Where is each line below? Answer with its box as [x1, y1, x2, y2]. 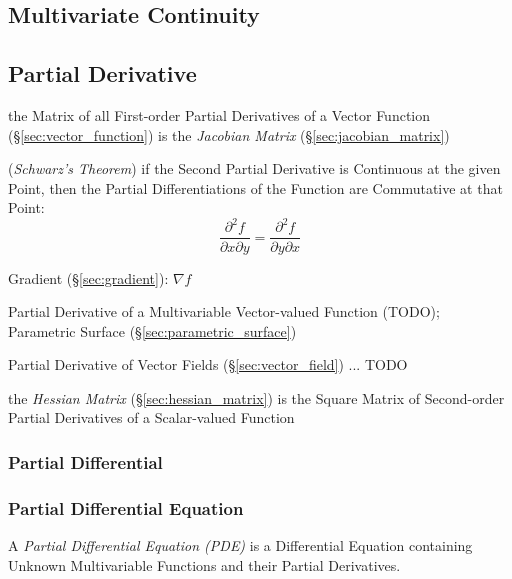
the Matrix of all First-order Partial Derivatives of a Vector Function [8, 104, 431, 125]
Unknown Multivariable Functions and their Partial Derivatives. [8, 554, 401, 575]
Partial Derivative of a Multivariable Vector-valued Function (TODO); [8, 301, 440, 322]
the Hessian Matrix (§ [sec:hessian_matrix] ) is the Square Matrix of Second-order [8, 387, 505, 408]
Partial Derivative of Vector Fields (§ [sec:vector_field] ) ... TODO [8, 354, 408, 375]
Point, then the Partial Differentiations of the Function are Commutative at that [8, 177, 503, 198]
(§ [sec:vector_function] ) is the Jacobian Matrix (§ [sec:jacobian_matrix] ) [8, 124, 450, 145]
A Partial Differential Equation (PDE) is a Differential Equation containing [8, 535, 473, 556]
